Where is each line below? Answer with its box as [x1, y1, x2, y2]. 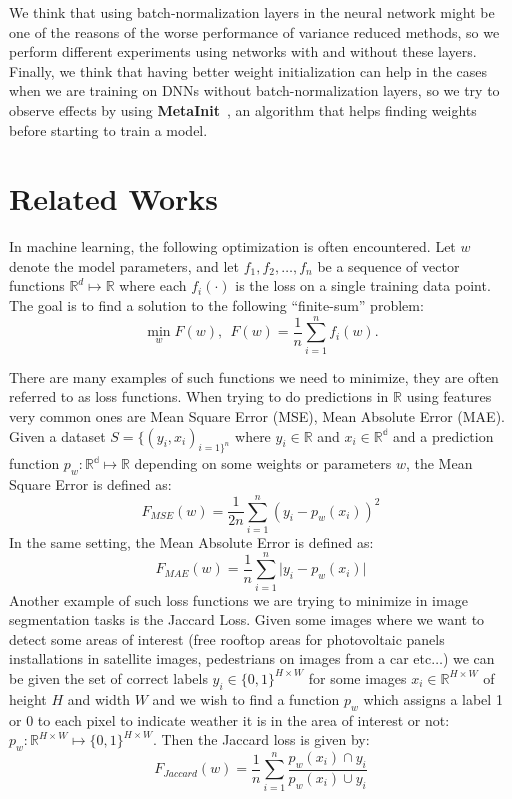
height [9, 688, 47, 709]
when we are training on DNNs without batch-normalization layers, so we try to [9, 80, 500, 101]
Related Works [9, 178, 219, 219]
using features [406, 386, 492, 407]
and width [67, 688, 130, 709]
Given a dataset [9, 425, 106, 446]
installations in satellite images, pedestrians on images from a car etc [9, 648, 432, 669]
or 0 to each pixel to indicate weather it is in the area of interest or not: [9, 709, 450, 730]
